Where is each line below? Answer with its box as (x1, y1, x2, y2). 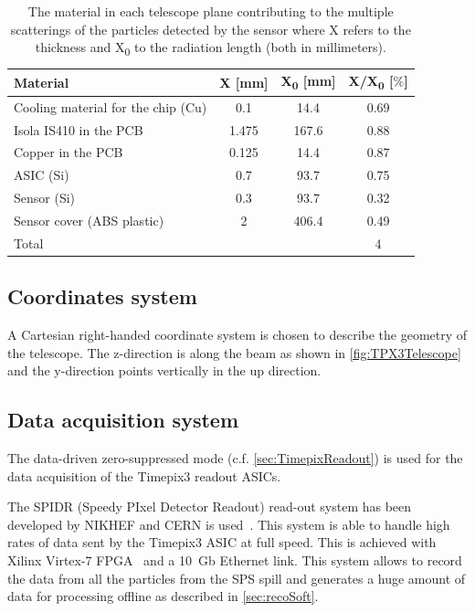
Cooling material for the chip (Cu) (14, 97, 207, 116)
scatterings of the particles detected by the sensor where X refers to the (10, 19, 411, 38)
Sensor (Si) (14, 188, 76, 207)
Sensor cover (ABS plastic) (14, 210, 164, 229)
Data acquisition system (7, 406, 239, 434)
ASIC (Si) (14, 165, 69, 185)
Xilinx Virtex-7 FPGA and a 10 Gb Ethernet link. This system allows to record (7, 551, 462, 569)
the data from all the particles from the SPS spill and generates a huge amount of (7, 568, 466, 587)
